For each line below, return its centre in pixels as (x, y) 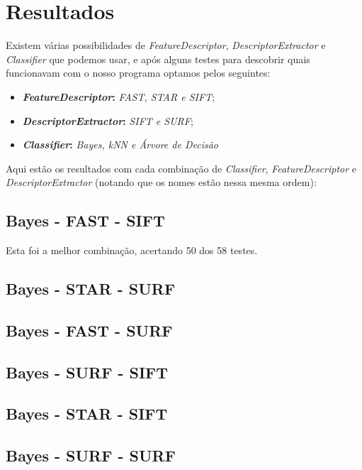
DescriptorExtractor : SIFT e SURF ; (108, 120)
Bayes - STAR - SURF (91, 289)
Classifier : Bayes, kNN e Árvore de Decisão (120, 144)
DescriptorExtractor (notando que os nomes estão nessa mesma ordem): (161, 182)
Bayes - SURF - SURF (91, 455)
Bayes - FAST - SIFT (85, 220)
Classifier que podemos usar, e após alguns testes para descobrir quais (158, 59)
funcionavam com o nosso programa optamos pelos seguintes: (138, 73)
